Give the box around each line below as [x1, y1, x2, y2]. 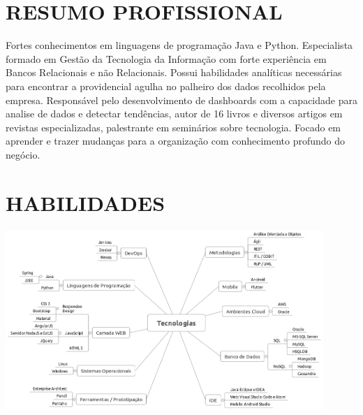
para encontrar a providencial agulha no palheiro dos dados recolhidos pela [6, 78, 326, 93]
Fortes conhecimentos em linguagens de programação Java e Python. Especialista [6, 38, 353, 52]
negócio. [6, 147, 40, 161]
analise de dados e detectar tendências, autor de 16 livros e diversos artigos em [6, 106, 343, 121]
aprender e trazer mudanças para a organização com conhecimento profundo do [6, 133, 346, 148]
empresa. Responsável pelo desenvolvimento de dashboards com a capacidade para [6, 92, 357, 107]
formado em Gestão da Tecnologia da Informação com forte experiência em [6, 51, 327, 66]
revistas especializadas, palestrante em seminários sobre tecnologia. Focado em [6, 119, 341, 134]
